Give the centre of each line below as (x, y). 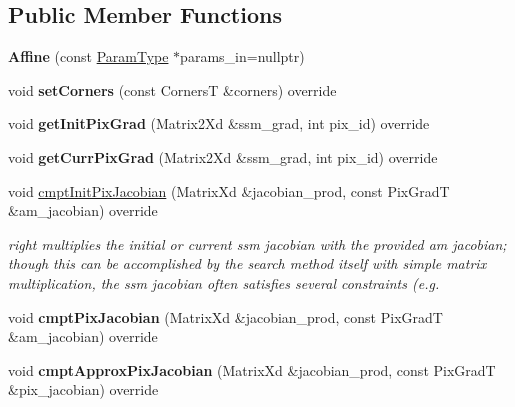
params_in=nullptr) (242, 56)
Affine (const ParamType (88, 56)
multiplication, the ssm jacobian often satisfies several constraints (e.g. (224, 282)
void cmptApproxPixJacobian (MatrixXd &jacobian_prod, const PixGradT (252, 369)
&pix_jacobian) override (83, 389)
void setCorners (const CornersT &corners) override (172, 89)
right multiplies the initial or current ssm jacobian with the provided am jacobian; (257, 243)
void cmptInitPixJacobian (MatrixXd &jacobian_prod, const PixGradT (229, 190)
